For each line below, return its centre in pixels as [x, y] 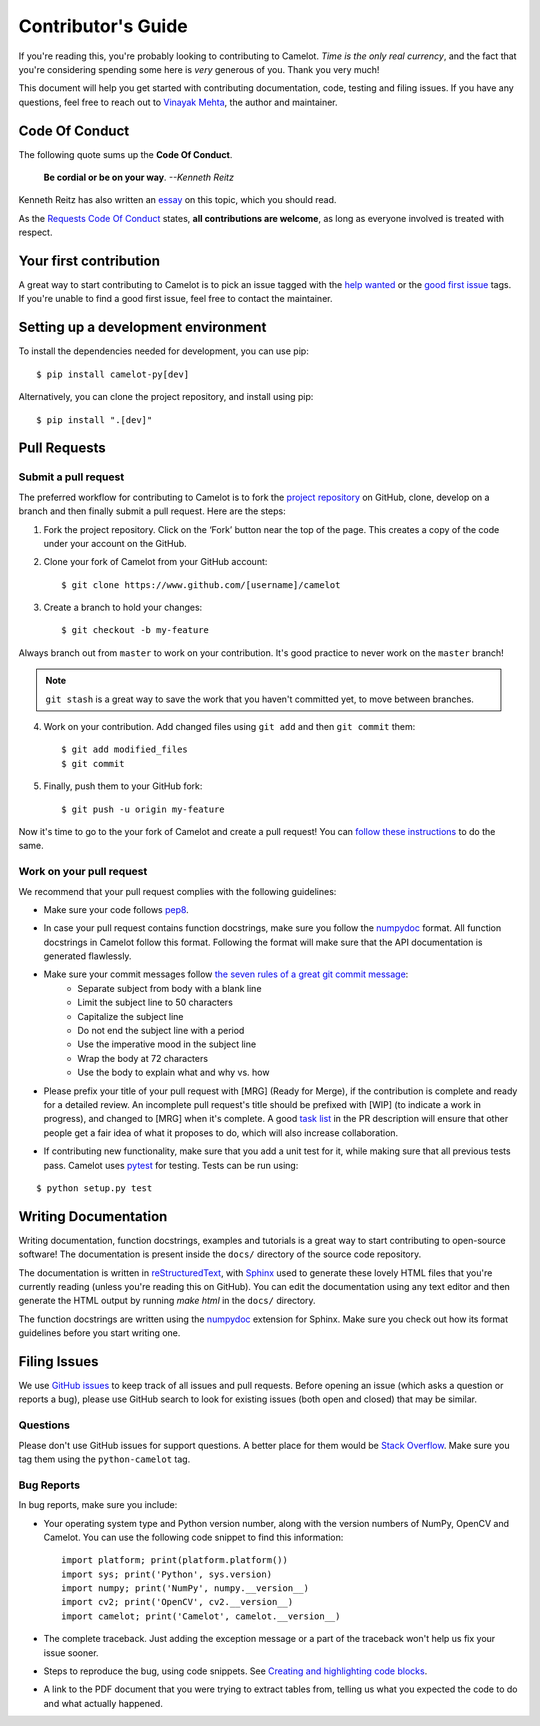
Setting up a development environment [142, 327]
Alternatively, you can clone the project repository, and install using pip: [166, 397]
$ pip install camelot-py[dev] [113, 374]
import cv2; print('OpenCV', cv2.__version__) [177, 1602]
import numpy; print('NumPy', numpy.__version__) [185, 1588]
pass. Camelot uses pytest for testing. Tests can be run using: [171, 1165]
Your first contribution [89, 261]
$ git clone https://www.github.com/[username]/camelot [201, 584]
